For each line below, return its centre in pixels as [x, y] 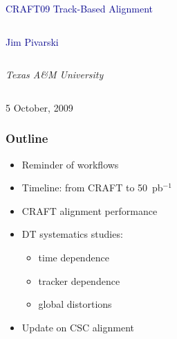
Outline [27, 138]
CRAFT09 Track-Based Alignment [80, 8]
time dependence [74, 257]
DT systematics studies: [72, 234]
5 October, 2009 [39, 107]
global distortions [75, 304]
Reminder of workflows [70, 164]
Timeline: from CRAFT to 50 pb [92, 188]
